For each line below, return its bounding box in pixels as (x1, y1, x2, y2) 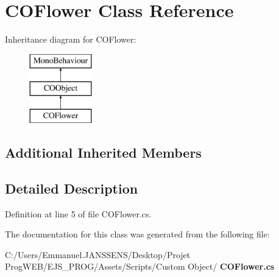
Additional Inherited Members (5, 143, 202, 162)
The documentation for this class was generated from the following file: (5, 228, 270, 240)
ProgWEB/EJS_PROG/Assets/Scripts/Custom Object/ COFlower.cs (5, 260, 275, 273)
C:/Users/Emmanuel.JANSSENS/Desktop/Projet (5, 248, 191, 261)
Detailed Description (5, 178, 138, 197)
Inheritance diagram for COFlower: (5, 33, 136, 46)
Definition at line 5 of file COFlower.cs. (5, 207, 152, 220)
